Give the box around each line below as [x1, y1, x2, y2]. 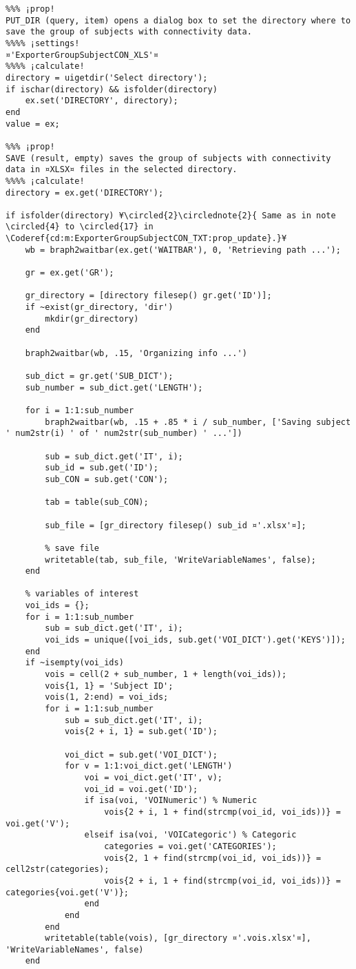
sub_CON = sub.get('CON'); [45, 474, 169, 484]
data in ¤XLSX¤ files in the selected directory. [6, 165, 238, 175]
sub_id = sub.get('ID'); [45, 463, 158, 473]
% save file [45, 543, 100, 553]
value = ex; [6, 118, 60, 129]
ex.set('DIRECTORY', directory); [25, 96, 178, 106]
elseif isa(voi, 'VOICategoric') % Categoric [84, 830, 297, 840]
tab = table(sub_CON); [45, 497, 149, 508]
